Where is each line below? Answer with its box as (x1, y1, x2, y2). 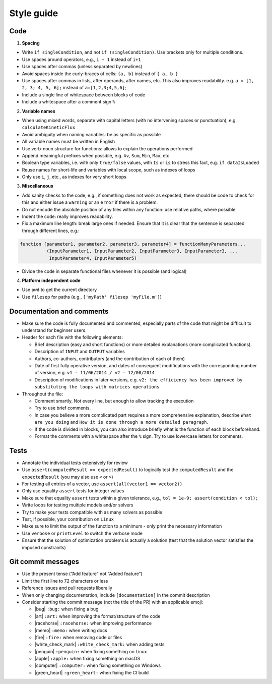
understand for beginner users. (22, 327, 87, 333)
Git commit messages (9, 557, 79, 566)
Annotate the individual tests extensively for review (22, 460, 128, 466)
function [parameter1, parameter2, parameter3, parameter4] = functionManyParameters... (20, 241, 246, 247)
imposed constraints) (22, 544, 66, 550)
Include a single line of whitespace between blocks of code (22, 91, 146, 98)
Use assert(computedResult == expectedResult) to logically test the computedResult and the (22, 467, 234, 473)
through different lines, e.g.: (22, 227, 80, 234)
